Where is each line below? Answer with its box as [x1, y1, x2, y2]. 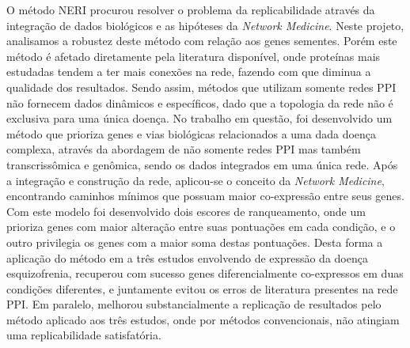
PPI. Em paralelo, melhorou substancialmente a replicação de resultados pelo [6, 296, 382, 312]
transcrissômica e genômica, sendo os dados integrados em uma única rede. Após [6, 156, 398, 172]
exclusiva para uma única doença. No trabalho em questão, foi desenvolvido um [6, 110, 393, 127]
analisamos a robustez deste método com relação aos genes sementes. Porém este [6, 32, 397, 49]
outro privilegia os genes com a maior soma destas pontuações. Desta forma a [6, 233, 383, 250]
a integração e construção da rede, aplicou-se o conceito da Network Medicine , [6, 172, 385, 188]
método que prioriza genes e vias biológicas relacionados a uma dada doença [6, 125, 377, 142]
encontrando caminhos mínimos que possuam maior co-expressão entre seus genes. [6, 187, 404, 204]
